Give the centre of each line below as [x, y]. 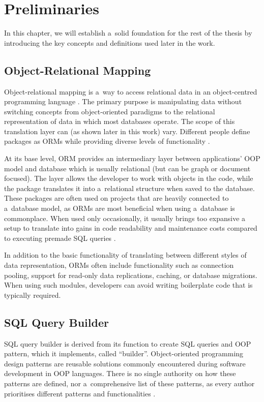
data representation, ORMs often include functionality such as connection [119, 265]
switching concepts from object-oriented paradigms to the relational [110, 111]
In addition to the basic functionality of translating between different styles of [125, 255]
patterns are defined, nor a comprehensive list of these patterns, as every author [129, 383]
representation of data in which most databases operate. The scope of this [120, 121]
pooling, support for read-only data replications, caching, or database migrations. [131, 275]
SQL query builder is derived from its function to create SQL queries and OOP [128, 343]
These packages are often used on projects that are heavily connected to [116, 198]
